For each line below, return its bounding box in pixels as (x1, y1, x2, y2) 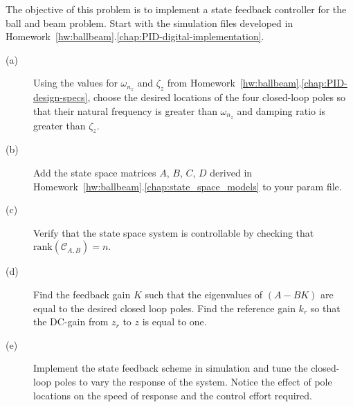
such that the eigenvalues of (145, 287, 263, 302)
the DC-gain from (33, 314, 109, 329)
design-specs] (33, 90, 88, 105)
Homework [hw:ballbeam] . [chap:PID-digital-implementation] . (6, 29, 264, 44)
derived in (210, 165, 253, 180)
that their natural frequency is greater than (33, 103, 217, 118)
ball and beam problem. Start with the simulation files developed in (6, 15, 293, 30)
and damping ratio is (237, 103, 326, 118)
